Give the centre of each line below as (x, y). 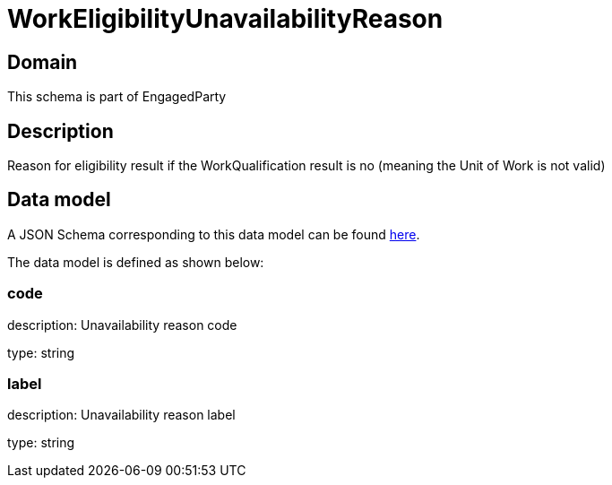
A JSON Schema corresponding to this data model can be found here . (214, 234)
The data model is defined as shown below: (136, 262)
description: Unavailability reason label (121, 415)
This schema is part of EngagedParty (117, 97)
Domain (43, 62)
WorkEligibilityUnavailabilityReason (225, 19)
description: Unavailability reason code (122, 325)
